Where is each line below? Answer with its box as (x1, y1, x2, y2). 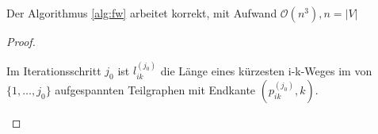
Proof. (6, 33, 36, 49)
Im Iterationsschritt (6, 62, 101, 78)
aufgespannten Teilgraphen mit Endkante (55, 82, 256, 98)
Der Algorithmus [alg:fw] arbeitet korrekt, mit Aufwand (6, 5, 277, 21)
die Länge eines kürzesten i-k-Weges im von (160, 62, 372, 78)
